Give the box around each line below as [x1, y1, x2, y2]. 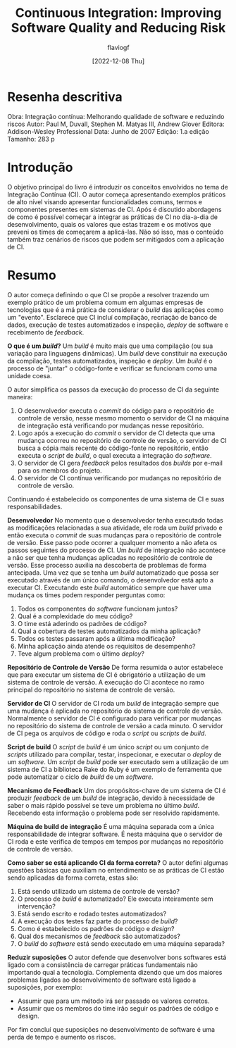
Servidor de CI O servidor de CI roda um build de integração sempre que [7, 699, 220, 707]
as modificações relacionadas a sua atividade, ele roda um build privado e [7, 523, 223, 532]
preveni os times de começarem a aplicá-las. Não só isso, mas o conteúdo [7, 227, 224, 236]
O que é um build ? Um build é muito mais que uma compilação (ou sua [7, 342, 213, 350]
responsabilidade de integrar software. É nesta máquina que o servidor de [7, 830, 223, 838]
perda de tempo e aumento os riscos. [7, 1033, 116, 1041]
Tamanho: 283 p [7, 135, 55, 143]
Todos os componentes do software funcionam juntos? [17, 604, 178, 613]
